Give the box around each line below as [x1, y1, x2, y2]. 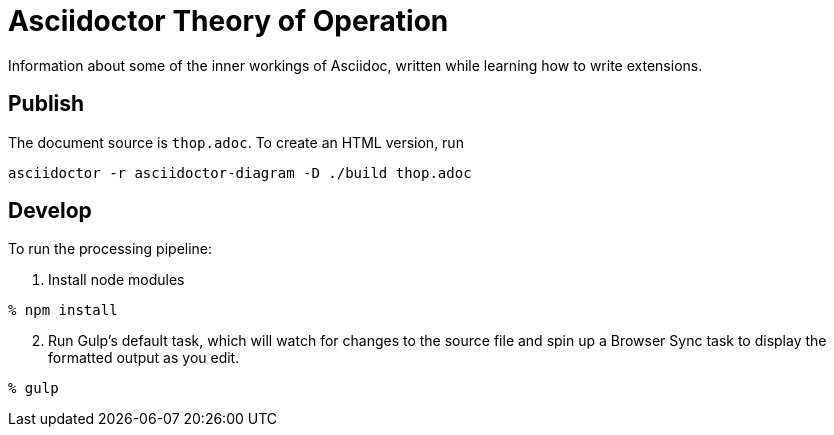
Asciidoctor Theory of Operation [8, 4, 449, 38]
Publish [8, 91, 85, 117]
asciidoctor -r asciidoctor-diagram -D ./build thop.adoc [8, 164, 472, 181]
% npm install [8, 302, 118, 319]
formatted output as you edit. [48, 349, 240, 367]
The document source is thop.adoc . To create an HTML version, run [8, 133, 464, 151]
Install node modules [48, 271, 185, 289]
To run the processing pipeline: [8, 240, 213, 258]
